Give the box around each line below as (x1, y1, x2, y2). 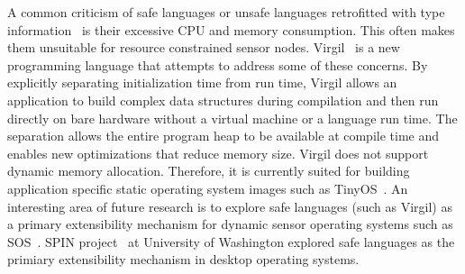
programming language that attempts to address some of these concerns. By (7, 55, 428, 74)
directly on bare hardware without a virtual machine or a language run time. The (7, 108, 458, 127)
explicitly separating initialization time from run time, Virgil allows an (7, 73, 397, 92)
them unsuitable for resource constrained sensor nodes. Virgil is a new (7, 38, 400, 57)
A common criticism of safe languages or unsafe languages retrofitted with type (7, 3, 445, 21)
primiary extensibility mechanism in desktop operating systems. (7, 250, 360, 269)
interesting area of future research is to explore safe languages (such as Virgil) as (7, 196, 452, 215)
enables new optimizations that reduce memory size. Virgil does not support (7, 143, 429, 162)
